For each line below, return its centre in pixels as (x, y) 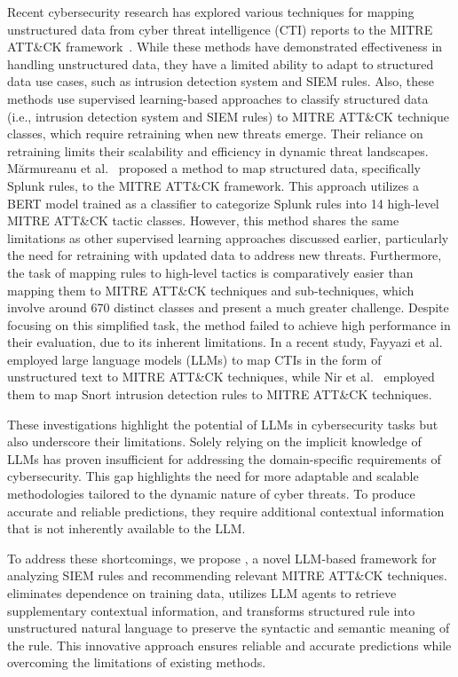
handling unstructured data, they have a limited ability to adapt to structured (221, 63)
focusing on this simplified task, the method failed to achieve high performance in (229, 324)
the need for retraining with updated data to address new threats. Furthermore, (225, 255)
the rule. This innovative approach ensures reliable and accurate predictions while (229, 645)
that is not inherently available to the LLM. (126, 528)
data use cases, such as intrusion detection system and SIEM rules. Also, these (221, 81)
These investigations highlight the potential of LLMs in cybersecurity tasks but (223, 424)
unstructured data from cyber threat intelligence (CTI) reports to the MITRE (220, 29)
